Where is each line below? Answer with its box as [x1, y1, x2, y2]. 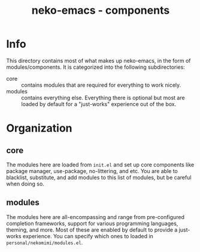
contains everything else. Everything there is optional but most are [21, 94, 185, 101]
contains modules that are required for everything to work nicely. [21, 81, 181, 89]
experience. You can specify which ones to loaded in [23, 232, 154, 239]
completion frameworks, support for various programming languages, [6, 220, 178, 227]
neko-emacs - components [31, 4, 170, 17]
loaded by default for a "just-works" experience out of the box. [21, 100, 177, 108]
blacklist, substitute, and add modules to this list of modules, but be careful [6, 174, 192, 181]
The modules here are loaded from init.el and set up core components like [6, 161, 195, 168]
